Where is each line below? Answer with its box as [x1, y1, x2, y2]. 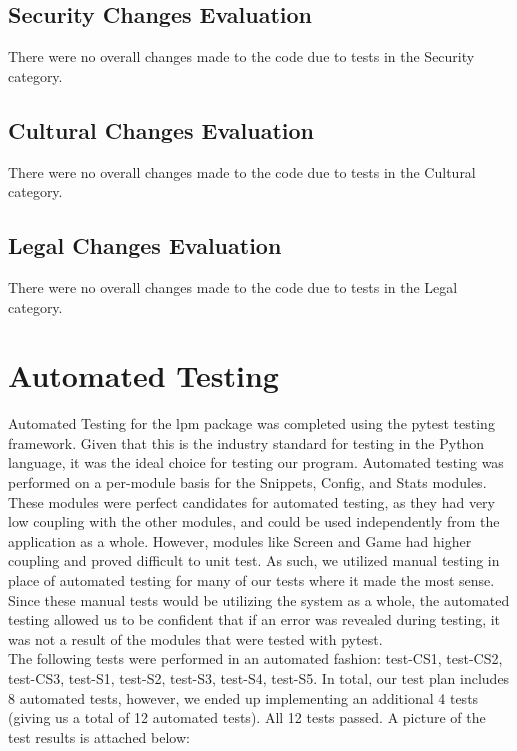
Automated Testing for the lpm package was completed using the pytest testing [8, 413, 495, 434]
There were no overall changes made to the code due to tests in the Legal [8, 276, 458, 297]
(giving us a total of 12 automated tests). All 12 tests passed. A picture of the [8, 707, 486, 728]
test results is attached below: [8, 726, 190, 747]
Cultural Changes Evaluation [8, 114, 315, 145]
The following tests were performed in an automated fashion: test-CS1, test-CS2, [8, 648, 503, 669]
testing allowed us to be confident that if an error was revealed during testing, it [8, 609, 501, 630]
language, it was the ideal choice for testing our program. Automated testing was [8, 452, 504, 473]
